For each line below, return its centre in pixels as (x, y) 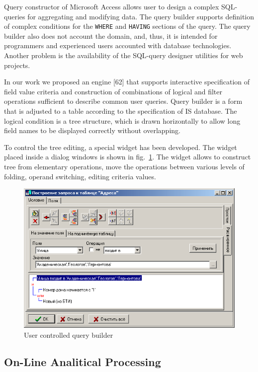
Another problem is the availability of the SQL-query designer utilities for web (124, 55)
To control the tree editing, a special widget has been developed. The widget (121, 147)
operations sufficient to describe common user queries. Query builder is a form (123, 101)
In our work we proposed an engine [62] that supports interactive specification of (127, 82)
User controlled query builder (69, 335)
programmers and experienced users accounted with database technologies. (118, 45)
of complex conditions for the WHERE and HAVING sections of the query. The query (127, 26)
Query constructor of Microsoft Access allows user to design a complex (112, 6)
